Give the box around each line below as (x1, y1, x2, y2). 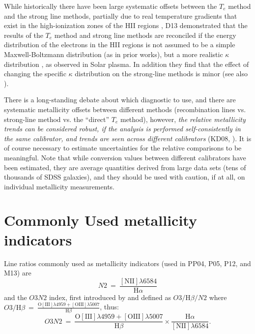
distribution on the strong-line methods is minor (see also (75, 68, 248, 79)
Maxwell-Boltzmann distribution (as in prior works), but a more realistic (4, 49, 223, 59)
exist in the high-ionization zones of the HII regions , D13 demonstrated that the (4, 20, 248, 30)
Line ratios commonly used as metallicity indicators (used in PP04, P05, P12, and (4, 258, 251, 268)
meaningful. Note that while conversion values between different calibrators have (4, 152, 246, 162)
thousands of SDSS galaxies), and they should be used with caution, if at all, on (4, 172, 245, 182)
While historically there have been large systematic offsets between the (4, 1, 217, 11)
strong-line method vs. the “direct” (4, 114, 110, 124)
